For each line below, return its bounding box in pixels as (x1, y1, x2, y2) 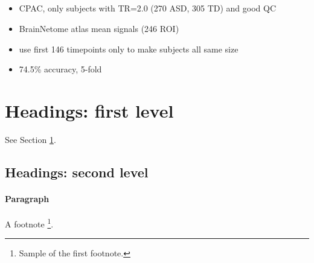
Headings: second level (5, 162, 149, 181)
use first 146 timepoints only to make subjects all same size (19, 42, 239, 55)
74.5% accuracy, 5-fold (19, 63, 102, 75)
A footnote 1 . (5, 216, 54, 230)
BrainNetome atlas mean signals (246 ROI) (19, 22, 179, 34)
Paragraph (5, 192, 50, 204)
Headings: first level (5, 98, 174, 122)
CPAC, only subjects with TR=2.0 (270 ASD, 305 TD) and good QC (19, 2, 277, 14)
